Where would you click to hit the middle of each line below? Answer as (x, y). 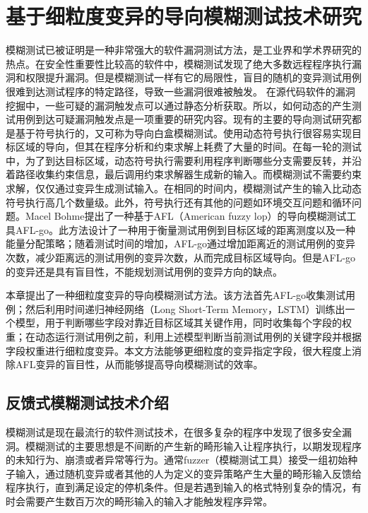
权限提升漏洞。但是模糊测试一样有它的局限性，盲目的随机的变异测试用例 (193, 77)
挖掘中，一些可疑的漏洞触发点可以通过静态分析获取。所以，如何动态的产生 (179, 105)
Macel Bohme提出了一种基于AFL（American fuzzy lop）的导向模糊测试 (186, 216)
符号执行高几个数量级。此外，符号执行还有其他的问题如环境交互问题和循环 (179, 202)
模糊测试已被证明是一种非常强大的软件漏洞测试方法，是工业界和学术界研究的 (184, 50)
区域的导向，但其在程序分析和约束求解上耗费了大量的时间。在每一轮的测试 (188, 147)
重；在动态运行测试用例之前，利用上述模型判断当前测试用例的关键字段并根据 (184, 336)
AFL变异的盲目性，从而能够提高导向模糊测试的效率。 (139, 364)
